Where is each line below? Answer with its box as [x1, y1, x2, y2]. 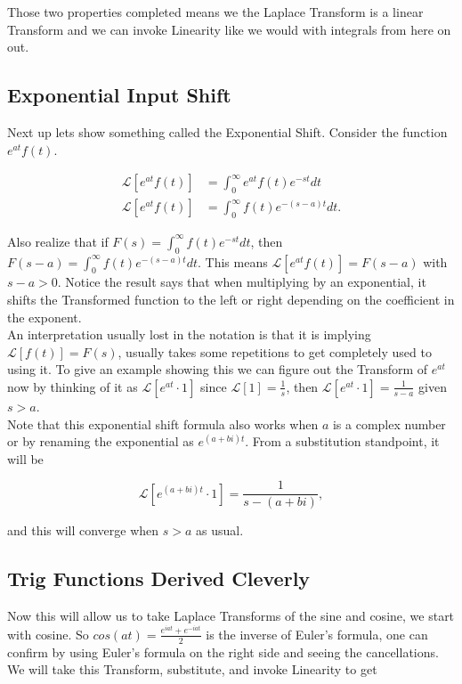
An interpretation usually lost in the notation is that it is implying [7, 325, 371, 344]
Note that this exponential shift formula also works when [7, 414, 319, 433]
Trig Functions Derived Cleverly [7, 565, 311, 592]
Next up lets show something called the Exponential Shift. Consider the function [7, 122, 448, 141]
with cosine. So [7, 624, 89, 643]
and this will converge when [7, 521, 159, 540]
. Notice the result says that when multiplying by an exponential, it [57, 273, 426, 291]
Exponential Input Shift [7, 81, 231, 109]
